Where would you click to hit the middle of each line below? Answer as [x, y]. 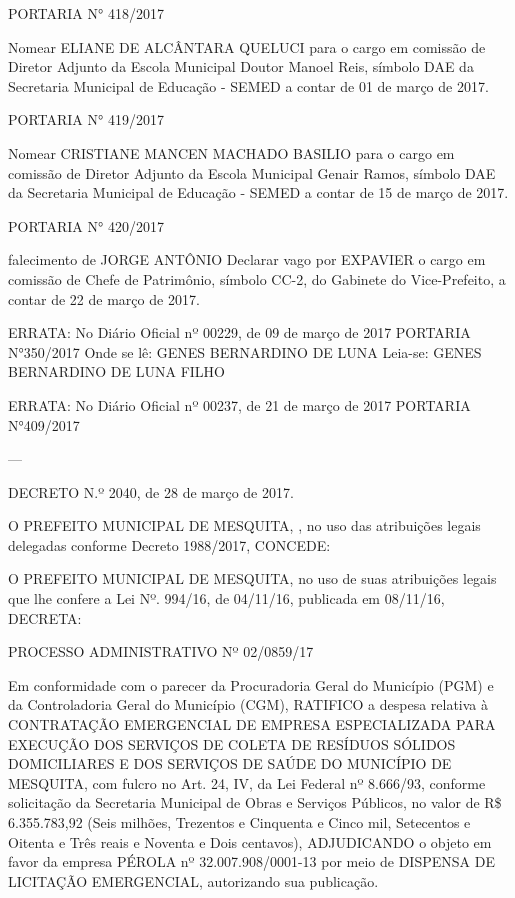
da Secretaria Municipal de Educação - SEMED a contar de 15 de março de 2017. [258, 192]
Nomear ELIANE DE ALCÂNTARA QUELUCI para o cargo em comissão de [247, 46]
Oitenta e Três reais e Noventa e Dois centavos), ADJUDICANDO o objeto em [250, 841]
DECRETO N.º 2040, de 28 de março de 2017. [151, 491]
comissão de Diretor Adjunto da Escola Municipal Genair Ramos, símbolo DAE [252, 172]
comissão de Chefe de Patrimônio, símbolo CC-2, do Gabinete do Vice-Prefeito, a [257, 278]
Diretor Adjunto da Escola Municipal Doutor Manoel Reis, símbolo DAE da [241, 66]
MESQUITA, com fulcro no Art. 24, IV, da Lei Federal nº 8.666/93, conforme [247, 782]
